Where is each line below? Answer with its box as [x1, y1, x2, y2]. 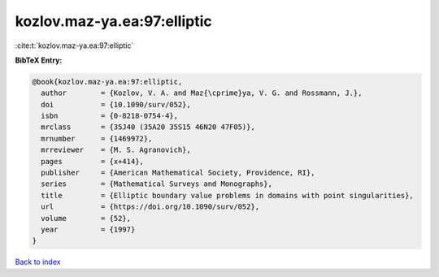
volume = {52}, [41, 214, 132, 223]
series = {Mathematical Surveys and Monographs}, [41, 180, 272, 188]
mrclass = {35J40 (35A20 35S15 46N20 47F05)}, [41, 123, 255, 132]
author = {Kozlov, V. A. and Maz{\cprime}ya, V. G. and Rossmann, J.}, [41, 89, 363, 97]
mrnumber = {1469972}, [41, 134, 153, 143]
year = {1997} [41, 225, 136, 234]
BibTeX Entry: [15, 55, 63, 65]
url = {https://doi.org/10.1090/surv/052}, [41, 202, 260, 211]
